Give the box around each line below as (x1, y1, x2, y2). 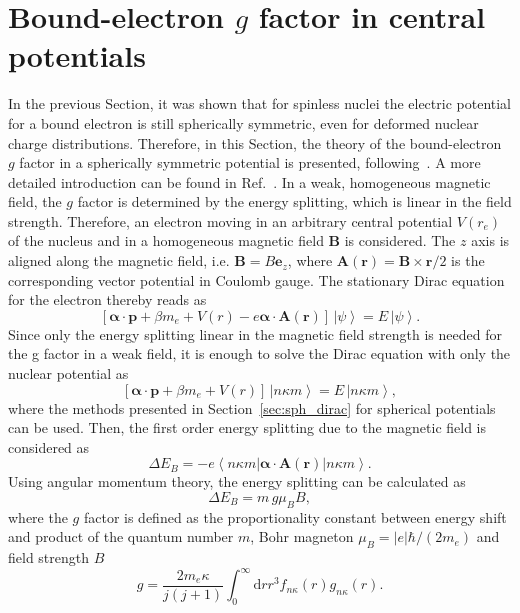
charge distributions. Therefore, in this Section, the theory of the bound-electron (8, 132, 502, 153)
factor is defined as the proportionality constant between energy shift (83, 506, 507, 527)
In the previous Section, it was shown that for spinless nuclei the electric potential (8, 93, 512, 114)
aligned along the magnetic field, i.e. (8, 250, 230, 271)
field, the (8, 191, 62, 212)
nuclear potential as (8, 363, 129, 384)
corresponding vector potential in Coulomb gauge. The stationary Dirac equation (8, 269, 505, 290)
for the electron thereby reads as (8, 289, 207, 310)
